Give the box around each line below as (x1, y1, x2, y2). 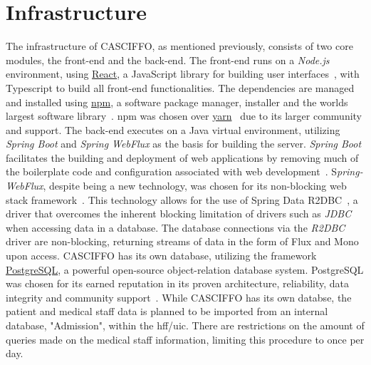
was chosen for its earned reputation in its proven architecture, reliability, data (6, 276, 350, 291)
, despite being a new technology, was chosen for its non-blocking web (43, 178, 347, 193)
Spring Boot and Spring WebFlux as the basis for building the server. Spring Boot (6, 136, 362, 151)
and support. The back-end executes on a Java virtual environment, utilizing (6, 122, 340, 137)
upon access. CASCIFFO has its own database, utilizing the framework (6, 248, 317, 263)
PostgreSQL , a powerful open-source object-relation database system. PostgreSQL (6, 262, 364, 277)
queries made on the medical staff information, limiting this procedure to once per (6, 331, 365, 346)
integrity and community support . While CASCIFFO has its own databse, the (6, 289, 352, 304)
